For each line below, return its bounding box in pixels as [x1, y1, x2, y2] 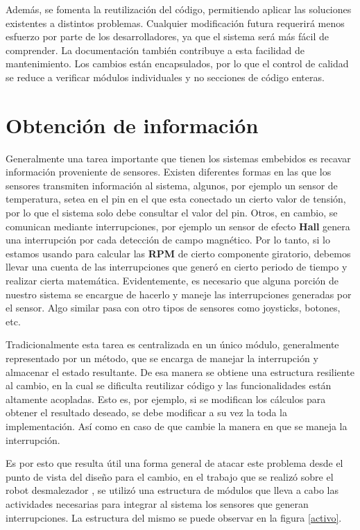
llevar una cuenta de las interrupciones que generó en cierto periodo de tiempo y [6, 259, 348, 274]
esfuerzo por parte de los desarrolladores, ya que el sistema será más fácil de [6, 29, 329, 44]
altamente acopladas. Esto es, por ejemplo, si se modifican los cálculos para [6, 391, 326, 406]
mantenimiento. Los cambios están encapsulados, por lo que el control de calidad [6, 56, 349, 71]
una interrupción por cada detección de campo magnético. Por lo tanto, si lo [6, 232, 330, 247]
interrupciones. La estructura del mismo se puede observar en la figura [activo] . [6, 510, 342, 524]
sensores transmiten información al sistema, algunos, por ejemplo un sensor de [6, 178, 338, 192]
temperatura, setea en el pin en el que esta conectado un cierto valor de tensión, [6, 191, 346, 206]
